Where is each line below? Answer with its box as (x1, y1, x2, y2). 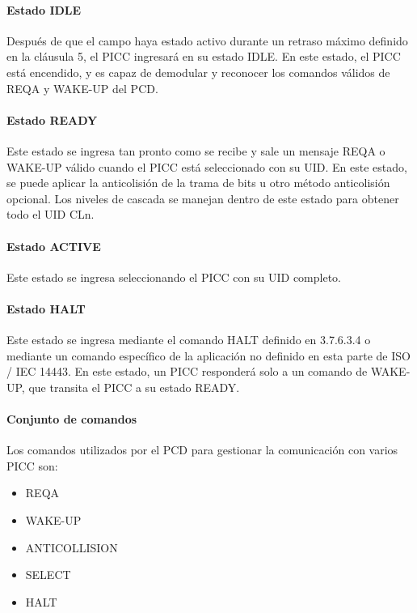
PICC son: (6, 457, 58, 474)
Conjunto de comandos (6, 411, 137, 428)
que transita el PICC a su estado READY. (28, 378, 240, 395)
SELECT (25, 566, 71, 583)
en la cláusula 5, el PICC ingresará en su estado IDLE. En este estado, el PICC (6, 48, 401, 65)
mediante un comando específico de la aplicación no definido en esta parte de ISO (6, 347, 411, 364)
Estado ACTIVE (6, 237, 101, 254)
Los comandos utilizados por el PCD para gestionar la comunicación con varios (6, 441, 398, 458)
